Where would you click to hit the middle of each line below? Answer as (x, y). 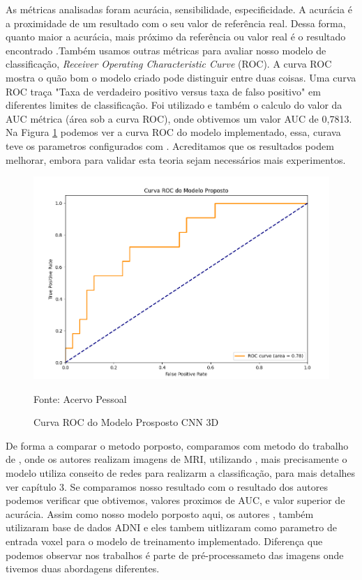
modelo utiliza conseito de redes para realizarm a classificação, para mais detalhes (181, 472)
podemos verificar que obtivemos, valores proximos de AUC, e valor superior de (175, 500)
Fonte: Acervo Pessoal (80, 398)
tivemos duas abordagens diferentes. (83, 568)
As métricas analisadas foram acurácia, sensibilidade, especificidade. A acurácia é (179, 9)
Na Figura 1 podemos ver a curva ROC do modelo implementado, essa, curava (173, 132)
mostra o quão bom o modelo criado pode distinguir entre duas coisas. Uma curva (181, 77)
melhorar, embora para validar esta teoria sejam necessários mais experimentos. (176, 159)
